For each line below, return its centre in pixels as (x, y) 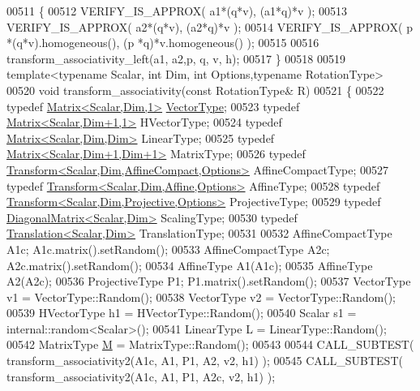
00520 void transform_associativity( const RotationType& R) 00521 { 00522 (195, 90)
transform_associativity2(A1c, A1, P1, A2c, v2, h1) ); (141, 376)
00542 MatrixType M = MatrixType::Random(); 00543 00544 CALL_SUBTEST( (210, 344)
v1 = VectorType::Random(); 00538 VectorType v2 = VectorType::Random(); (201, 296)
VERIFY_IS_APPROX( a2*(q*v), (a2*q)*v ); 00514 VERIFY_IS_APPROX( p (210, 26)
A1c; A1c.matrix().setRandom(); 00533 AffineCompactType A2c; (168, 249)
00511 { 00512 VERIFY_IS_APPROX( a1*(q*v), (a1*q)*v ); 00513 (177, 11)
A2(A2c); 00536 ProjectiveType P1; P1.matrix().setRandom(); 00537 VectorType (209, 281)
